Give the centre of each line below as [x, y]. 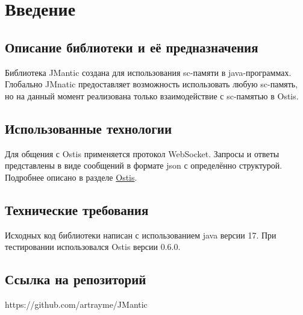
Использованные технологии [89, 128]
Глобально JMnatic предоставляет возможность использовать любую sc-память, [151, 84]
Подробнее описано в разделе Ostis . [71, 177]
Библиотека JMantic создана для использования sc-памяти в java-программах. [148, 72]
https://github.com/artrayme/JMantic [76, 304]
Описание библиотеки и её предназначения [132, 47]
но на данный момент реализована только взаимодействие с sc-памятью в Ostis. [152, 95]
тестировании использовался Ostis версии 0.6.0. [93, 247]
